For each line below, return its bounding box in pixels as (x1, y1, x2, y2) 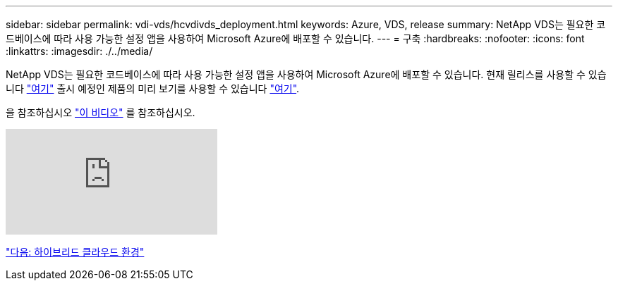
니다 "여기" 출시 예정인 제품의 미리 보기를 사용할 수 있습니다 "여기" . (6, 82, 300, 94)
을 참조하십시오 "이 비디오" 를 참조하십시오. (6, 106, 195, 118)
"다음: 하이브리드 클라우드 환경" (6, 246, 145, 258)
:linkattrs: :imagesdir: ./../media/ (6, 45, 153, 57)
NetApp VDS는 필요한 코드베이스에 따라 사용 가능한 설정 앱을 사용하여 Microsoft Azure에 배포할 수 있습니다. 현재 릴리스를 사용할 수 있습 (6, 68, 607, 80)
